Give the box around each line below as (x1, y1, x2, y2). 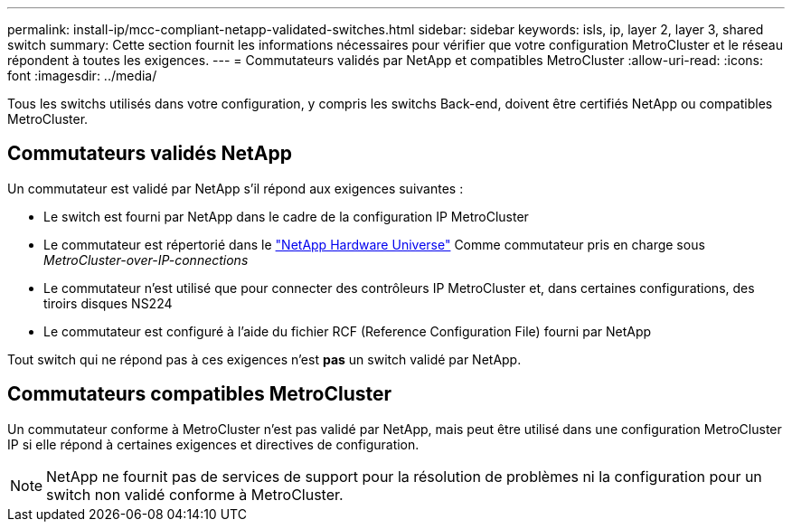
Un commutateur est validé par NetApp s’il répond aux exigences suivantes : (7, 180, 464, 196)
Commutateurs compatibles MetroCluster (7, 383, 392, 406)
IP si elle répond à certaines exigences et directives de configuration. (7, 436, 420, 452)
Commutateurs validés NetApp (7, 142, 292, 165)
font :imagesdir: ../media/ (7, 68, 157, 83)
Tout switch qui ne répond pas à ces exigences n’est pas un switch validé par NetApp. (7, 351, 522, 367)
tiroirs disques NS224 (43, 295, 173, 311)
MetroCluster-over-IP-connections (43, 251, 249, 268)
